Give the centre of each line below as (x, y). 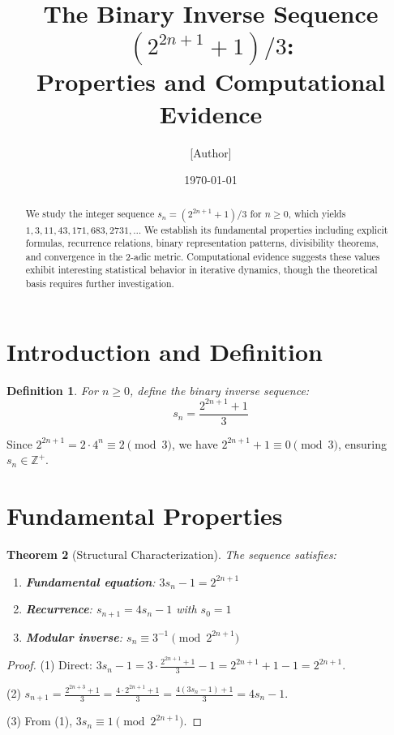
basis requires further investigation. (100, 284)
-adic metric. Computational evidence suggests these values (255, 256)
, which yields (317, 214)
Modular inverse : (74, 636)
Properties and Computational (211, 82)
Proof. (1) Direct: (49, 665)
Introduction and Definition (165, 351)
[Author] (211, 152)
